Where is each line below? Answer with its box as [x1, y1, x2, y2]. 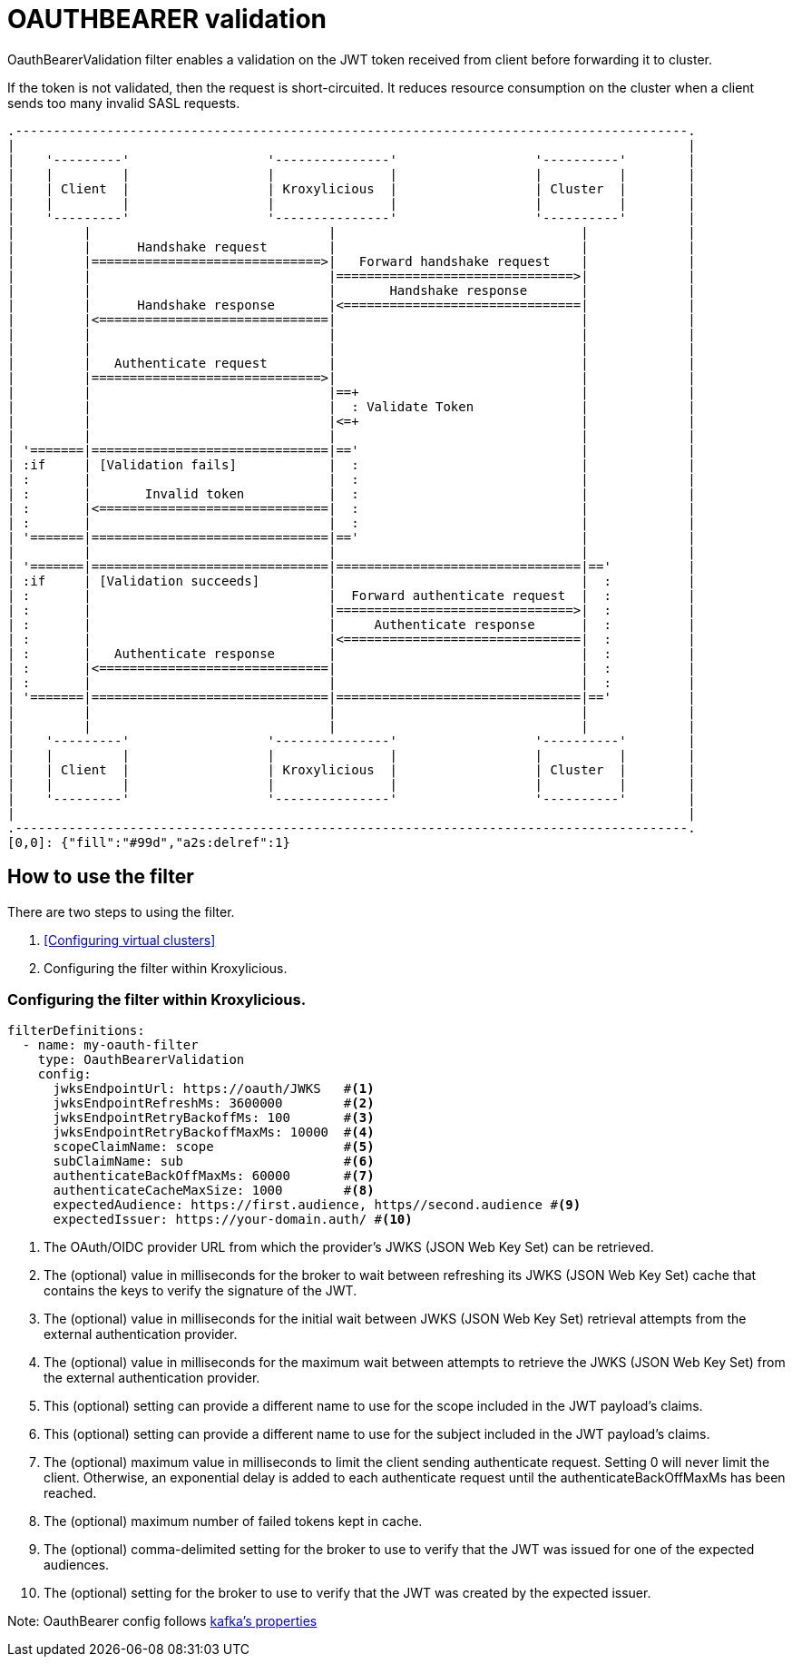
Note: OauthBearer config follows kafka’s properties [7, 1613, 318, 1630]
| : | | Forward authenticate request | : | [7, 587, 696, 603]
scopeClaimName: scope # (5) [53, 1139, 375, 1155]
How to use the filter [7, 865, 194, 889]
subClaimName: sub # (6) [53, 1154, 375, 1169]
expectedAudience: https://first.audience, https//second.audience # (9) [53, 1197, 582, 1213]
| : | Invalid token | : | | [7, 486, 696, 501]
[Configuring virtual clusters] [44, 931, 216, 948]
